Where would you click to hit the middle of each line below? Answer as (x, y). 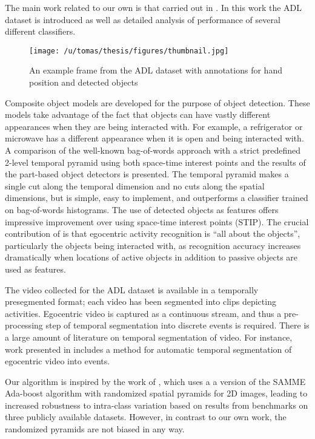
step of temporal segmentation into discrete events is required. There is (177, 325)
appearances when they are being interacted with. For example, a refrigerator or (154, 126)
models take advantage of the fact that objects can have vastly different (138, 114)
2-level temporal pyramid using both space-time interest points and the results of (155, 162)
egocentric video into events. (58, 361)
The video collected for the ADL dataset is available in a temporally (132, 289)
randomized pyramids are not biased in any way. (95, 429)
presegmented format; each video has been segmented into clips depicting (141, 301)
